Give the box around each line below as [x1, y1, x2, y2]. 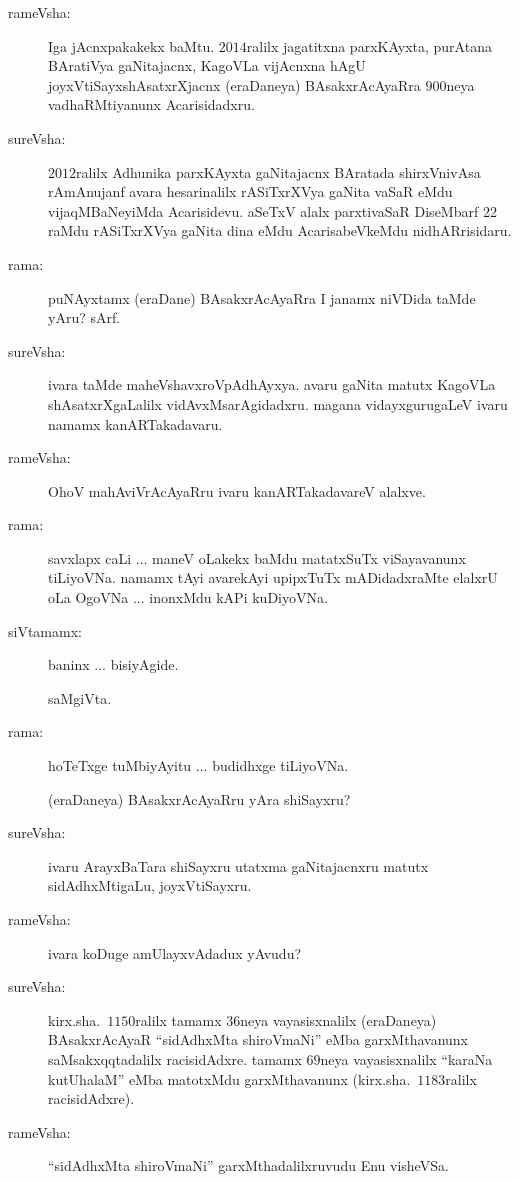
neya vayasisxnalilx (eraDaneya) [240, 1009, 437, 1030]
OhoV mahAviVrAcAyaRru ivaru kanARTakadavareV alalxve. [48, 480, 426, 501]
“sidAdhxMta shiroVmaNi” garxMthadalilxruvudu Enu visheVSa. [48, 1155, 449, 1176]
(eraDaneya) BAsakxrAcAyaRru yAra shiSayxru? [48, 788, 351, 809]
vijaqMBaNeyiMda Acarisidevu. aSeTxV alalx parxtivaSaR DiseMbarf [48, 200, 479, 221]
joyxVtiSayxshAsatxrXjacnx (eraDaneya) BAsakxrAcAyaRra [48, 74, 421, 95]
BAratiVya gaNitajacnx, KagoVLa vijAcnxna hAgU [48, 55, 366, 76]
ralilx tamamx [135, 1009, 222, 1030]
